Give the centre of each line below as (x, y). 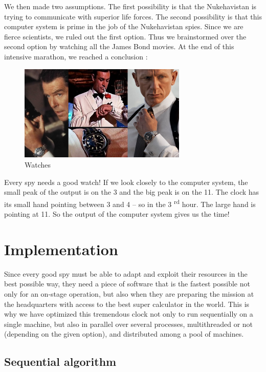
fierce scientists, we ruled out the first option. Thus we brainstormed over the (125, 36)
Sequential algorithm (60, 361)
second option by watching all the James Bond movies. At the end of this (119, 46)
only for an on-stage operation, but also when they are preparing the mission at (129, 293)
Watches (38, 164)
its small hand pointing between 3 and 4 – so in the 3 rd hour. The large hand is (130, 203)
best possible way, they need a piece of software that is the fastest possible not (127, 284)
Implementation (61, 249)
